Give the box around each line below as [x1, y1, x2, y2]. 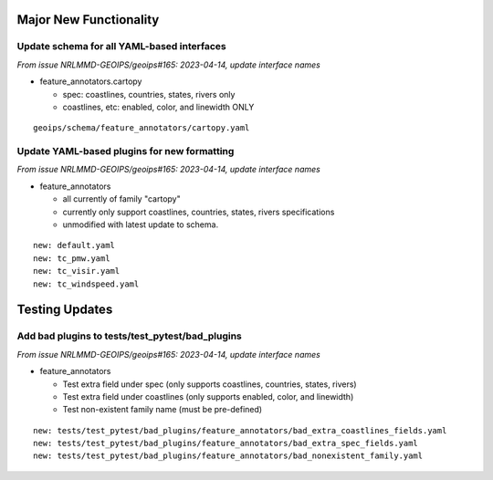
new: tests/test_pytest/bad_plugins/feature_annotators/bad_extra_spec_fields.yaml [33, 438, 419, 449]
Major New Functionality [16, 12, 160, 27]
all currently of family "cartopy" [62, 193, 182, 204]
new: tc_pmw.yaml [33, 253, 110, 264]
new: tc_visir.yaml [33, 266, 121, 277]
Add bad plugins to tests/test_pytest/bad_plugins [16, 329, 242, 342]
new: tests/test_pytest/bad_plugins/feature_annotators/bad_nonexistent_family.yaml [33, 451, 424, 461]
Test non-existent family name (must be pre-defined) [62, 404, 263, 415]
